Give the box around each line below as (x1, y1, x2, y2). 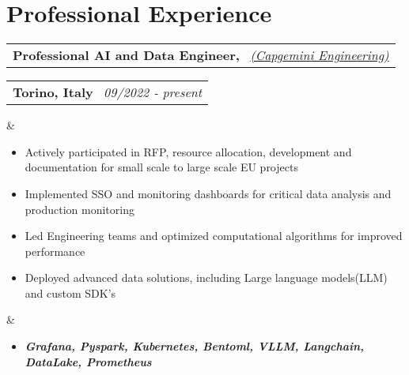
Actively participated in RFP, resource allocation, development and (25, 143, 352, 159)
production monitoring (25, 201, 134, 217)
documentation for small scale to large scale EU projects (25, 159, 298, 175)
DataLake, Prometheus (25, 353, 152, 369)
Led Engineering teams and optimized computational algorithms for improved (25, 227, 403, 244)
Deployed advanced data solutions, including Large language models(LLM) (25, 269, 388, 286)
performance (25, 242, 85, 259)
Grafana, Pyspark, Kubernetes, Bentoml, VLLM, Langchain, (25, 338, 365, 354)
